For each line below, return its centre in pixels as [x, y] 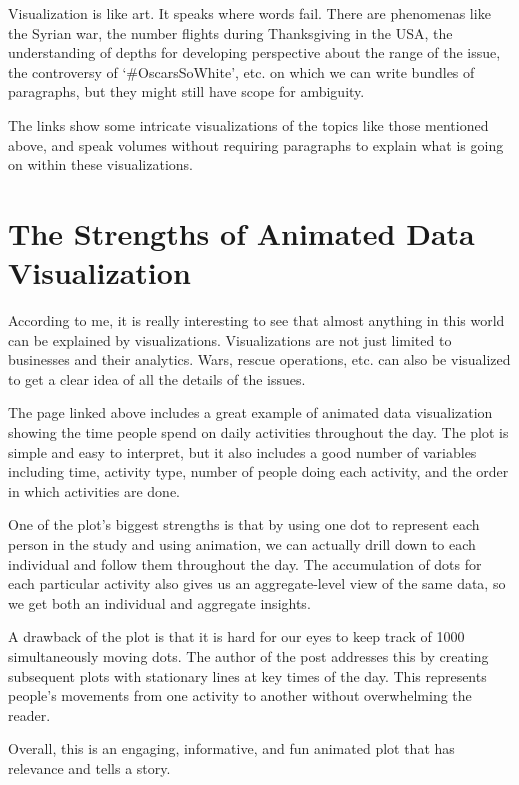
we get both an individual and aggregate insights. [159, 602]
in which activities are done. [94, 490]
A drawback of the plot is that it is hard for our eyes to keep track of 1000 [236, 636]
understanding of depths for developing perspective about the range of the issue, [254, 52]
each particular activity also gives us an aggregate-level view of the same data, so [257, 583]
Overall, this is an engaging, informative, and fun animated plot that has [231, 748]
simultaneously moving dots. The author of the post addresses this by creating [248, 655]
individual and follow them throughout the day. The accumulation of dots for [245, 563]
